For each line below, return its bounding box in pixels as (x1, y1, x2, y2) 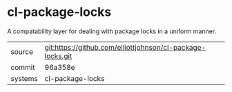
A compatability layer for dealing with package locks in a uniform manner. (7, 27, 217, 35)
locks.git (44, 51, 72, 61)
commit (10, 62, 35, 72)
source (10, 46, 33, 56)
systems (10, 73, 38, 83)
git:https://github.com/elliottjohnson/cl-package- (44, 42, 206, 52)
